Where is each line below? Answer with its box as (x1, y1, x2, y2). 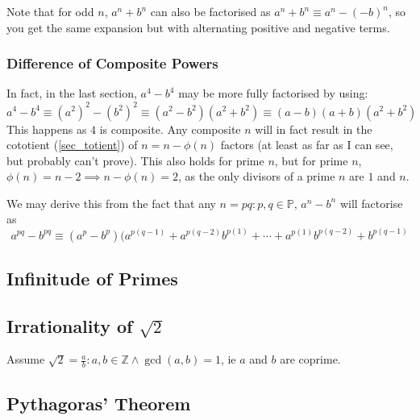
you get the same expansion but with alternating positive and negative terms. (6, 19, 390, 35)
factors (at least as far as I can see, (220, 136, 393, 153)
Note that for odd (6, 3, 94, 19)
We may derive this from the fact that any (6, 194, 216, 211)
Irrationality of (6, 313, 133, 338)
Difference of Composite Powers (6, 53, 218, 73)
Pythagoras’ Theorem (6, 390, 191, 415)
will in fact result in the (255, 120, 372, 137)
